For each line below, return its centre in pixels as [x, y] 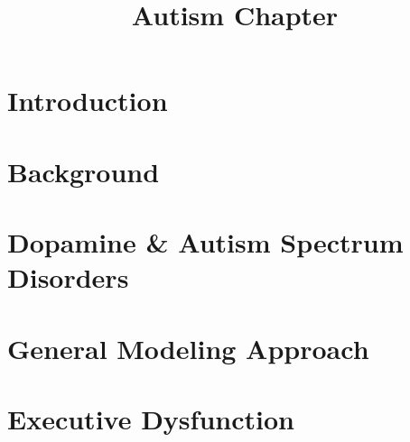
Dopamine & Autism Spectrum [205, 242]
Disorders [68, 277]
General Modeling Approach [188, 348]
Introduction [88, 101]
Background [84, 171]
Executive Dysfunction [151, 419]
